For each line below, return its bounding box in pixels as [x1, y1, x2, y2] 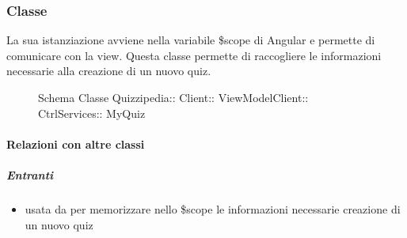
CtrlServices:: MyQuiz [38, 104, 146, 121]
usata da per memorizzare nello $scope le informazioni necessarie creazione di [25, 200, 401, 217]
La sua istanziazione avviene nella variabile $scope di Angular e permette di [6, 32, 375, 48]
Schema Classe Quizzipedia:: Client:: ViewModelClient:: [38, 89, 309, 105]
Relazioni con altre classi [6, 135, 145, 152]
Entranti [6, 166, 54, 183]
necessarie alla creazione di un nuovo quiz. [6, 62, 211, 79]
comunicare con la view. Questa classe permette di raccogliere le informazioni [6, 47, 382, 63]
